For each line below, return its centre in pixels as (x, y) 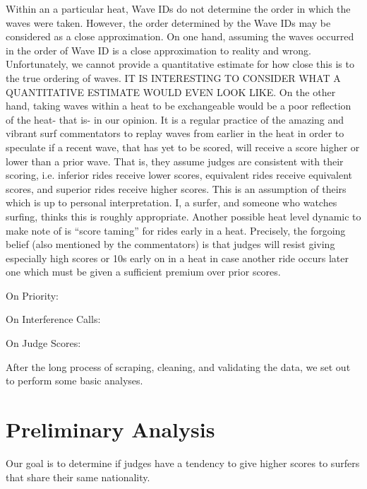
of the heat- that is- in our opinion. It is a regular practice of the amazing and (175, 119)
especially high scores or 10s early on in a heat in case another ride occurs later (178, 258)
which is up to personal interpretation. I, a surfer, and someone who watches (172, 202)
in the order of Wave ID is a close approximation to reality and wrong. (158, 50)
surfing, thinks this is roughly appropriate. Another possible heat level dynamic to (183, 216)
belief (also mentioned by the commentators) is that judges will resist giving (170, 244)
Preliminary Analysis (110, 429)
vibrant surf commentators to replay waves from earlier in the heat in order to (175, 133)
